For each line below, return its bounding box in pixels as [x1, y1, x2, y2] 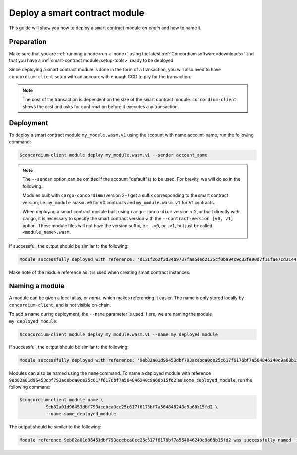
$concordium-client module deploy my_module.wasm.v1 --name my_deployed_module [19, 331, 218, 337]
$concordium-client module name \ [19, 397, 103, 403]
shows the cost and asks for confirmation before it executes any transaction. [22, 103, 179, 109]
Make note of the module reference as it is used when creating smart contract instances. [9, 269, 191, 275]
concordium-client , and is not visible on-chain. [9, 302, 111, 308]
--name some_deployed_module [45, 411, 116, 417]
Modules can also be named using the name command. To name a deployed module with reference [9, 370, 211, 376]
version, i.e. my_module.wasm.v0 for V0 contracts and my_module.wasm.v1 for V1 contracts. [22, 199, 215, 205]
